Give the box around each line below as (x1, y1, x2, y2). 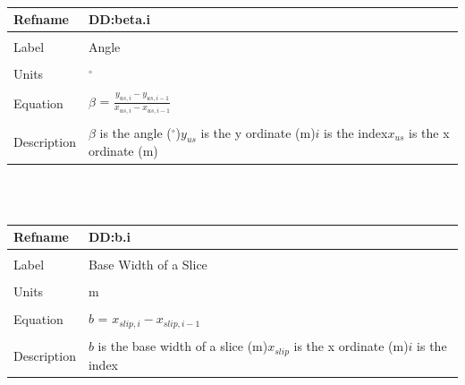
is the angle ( (99, 123, 172, 141)
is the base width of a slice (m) (97, 337, 268, 355)
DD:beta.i (88, 10, 150, 29)
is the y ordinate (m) (200, 123, 316, 141)
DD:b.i (88, 227, 131, 246)
